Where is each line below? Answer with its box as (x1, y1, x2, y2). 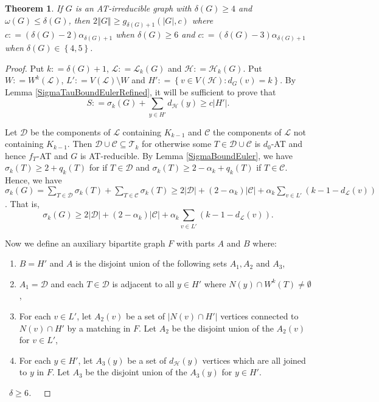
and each (50, 277, 84, 290)
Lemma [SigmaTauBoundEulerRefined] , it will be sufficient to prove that (5, 85, 276, 98)
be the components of (30, 125, 111, 138)
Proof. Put (5, 61, 44, 74)
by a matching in (67, 321, 131, 334)
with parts (176, 236, 215, 249)
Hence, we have (5, 174, 62, 186)
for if (89, 161, 108, 174)
